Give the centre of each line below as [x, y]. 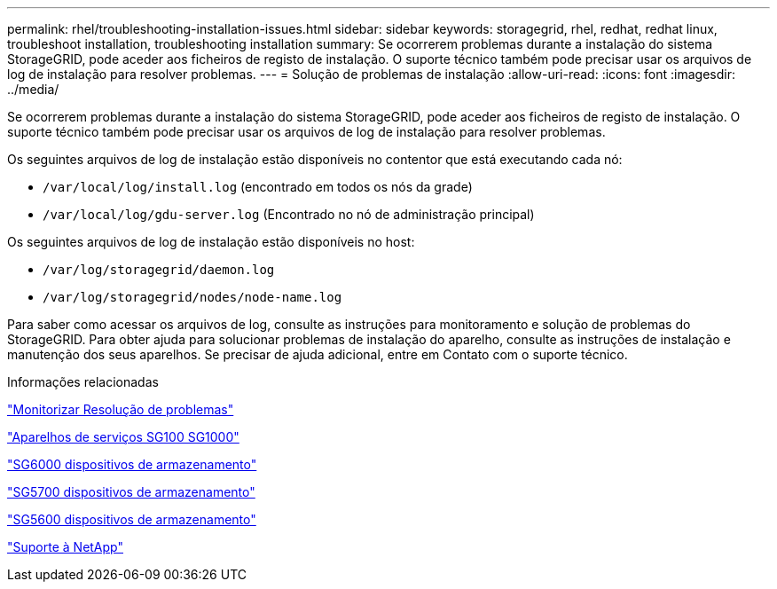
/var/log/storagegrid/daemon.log [159, 270]
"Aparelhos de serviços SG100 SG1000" [123, 437]
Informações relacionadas [83, 382]
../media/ [33, 89]
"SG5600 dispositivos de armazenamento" [132, 519]
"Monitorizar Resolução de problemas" [121, 409]
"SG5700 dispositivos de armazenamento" [131, 492]
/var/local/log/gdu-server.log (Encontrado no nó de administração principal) [289, 214]
